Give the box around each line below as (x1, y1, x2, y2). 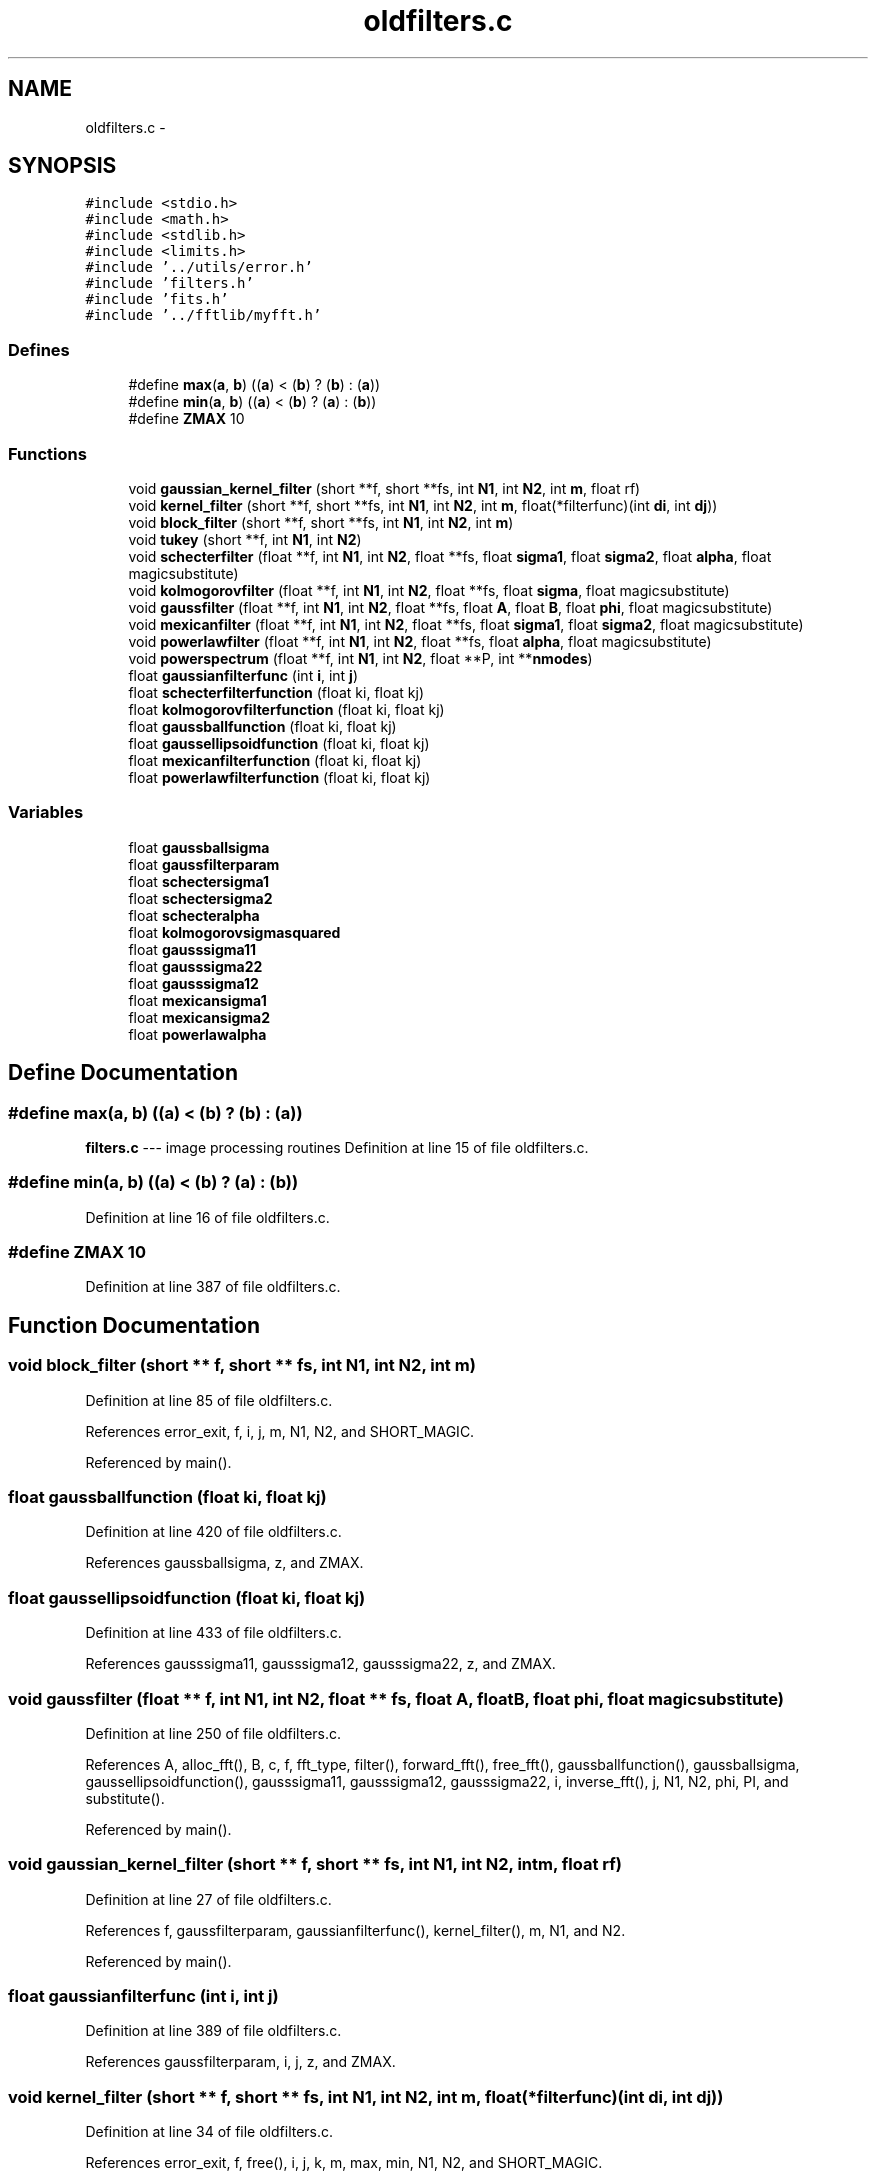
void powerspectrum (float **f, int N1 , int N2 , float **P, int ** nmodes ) (128, 649, 593, 667)
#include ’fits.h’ (85, 291, 229, 308)
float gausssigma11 (128, 940, 257, 958)
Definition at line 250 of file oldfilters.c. (85, 1724, 342, 1742)
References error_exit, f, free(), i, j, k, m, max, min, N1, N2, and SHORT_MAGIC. (85, 2154, 603, 2172)
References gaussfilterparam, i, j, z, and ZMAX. (85, 2053, 396, 2071)
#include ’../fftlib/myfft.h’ (85, 307, 322, 324)
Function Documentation (8, 1312, 260, 1338)
